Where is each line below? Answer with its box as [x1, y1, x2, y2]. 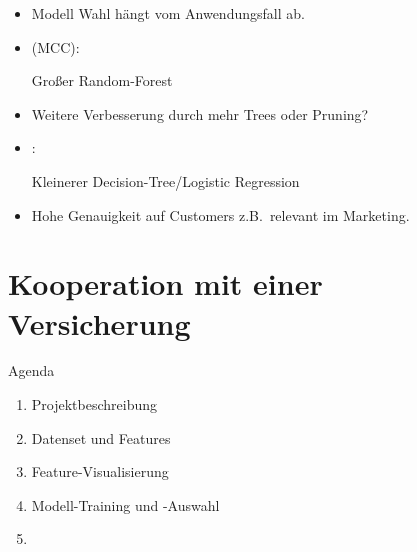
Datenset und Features [31, 427, 171, 448]
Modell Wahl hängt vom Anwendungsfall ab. [31, 3, 305, 23]
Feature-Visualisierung [31, 461, 169, 482]
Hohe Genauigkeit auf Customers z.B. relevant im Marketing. [31, 204, 410, 225]
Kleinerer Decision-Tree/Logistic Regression [31, 170, 300, 191]
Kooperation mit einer [8, 263, 323, 304]
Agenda [8, 360, 55, 381]
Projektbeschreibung [31, 394, 158, 415]
